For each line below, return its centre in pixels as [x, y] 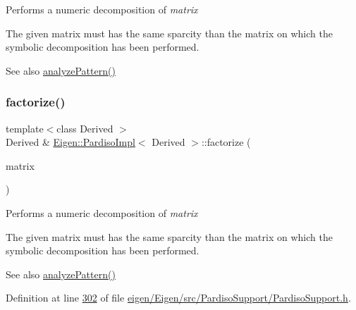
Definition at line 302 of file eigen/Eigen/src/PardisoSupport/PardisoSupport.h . [178, 298]
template [25, 128]
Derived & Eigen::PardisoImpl [70, 142]
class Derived [85, 128]
